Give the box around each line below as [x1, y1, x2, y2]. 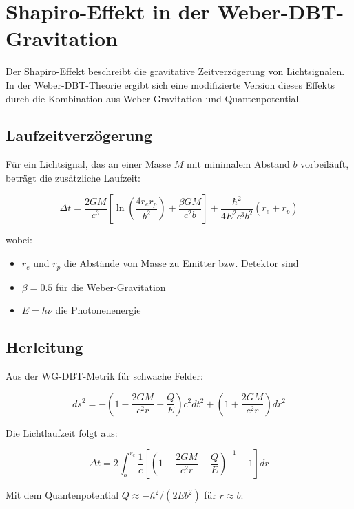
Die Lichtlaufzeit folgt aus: [6, 425, 118, 440]
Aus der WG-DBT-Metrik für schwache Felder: [6, 368, 203, 382]
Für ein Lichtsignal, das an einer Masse [6, 157, 171, 171]
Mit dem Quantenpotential [6, 488, 119, 502]
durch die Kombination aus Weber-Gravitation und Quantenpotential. [6, 91, 302, 105]
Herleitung [6, 336, 83, 358]
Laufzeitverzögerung [6, 124, 152, 146]
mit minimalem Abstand [186, 157, 290, 171]
